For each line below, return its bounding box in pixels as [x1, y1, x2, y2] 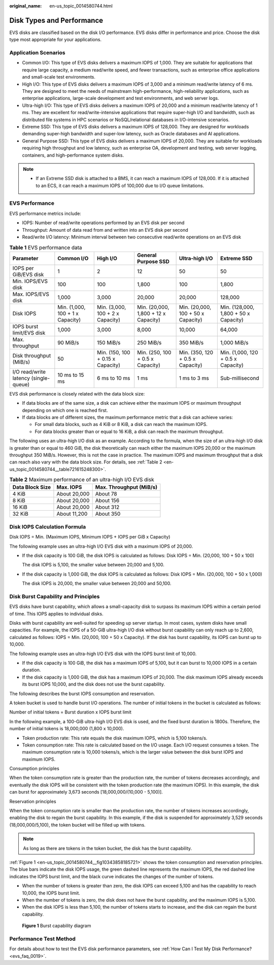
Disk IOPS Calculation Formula [9, 523, 86, 530]
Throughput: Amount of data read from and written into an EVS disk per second [22, 227, 189, 233]
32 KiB [12, 510, 29, 517]
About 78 [95, 490, 117, 497]
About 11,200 [56, 510, 88, 517]
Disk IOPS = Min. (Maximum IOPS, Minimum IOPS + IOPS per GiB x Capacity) [9, 534, 170, 540]
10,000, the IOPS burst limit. [22, 890, 81, 896]
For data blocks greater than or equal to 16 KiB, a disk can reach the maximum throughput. [35, 428, 224, 435]
